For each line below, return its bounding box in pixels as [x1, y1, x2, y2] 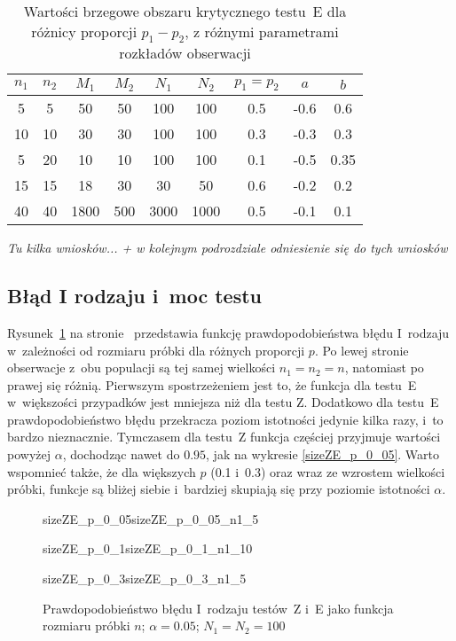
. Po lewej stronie [314, 340, 409, 359]
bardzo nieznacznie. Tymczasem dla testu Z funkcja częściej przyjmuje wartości [7, 427, 441, 446]
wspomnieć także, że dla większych [7, 462, 196, 481]
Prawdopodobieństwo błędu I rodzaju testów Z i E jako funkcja [43, 598, 394, 617]
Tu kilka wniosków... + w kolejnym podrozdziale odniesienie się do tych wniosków [7, 238, 448, 257]
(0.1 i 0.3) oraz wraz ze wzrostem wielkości [210, 462, 445, 481]
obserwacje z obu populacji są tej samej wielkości [7, 358, 276, 377]
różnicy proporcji [31, 21, 138, 42]
